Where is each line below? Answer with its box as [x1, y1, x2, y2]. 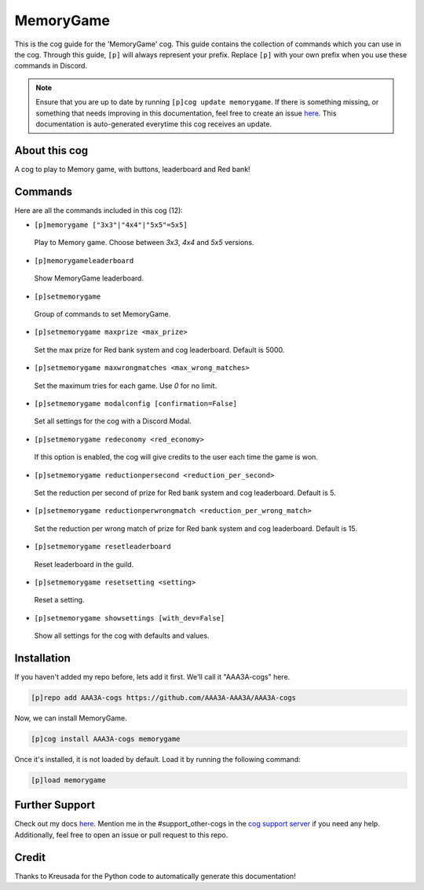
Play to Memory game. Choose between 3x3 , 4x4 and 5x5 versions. [34, 238, 254, 247]
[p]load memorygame [31, 775, 106, 785]
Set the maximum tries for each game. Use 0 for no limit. [34, 381, 217, 390]
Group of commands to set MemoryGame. [34, 309, 171, 319]
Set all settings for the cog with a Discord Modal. [34, 416, 192, 426]
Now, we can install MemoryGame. [14, 713, 127, 723]
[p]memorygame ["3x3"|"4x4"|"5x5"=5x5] [34, 221, 188, 229]
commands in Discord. [14, 61, 88, 71]
